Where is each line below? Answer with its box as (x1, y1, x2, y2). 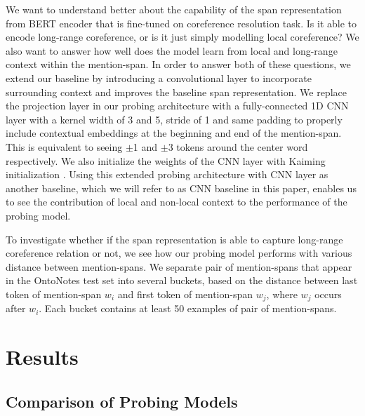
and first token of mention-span (117, 286, 253, 301)
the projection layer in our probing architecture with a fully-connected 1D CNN (6, 98, 349, 113)
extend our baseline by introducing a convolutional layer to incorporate (6, 70, 312, 85)
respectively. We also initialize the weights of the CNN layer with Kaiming (6, 153, 326, 168)
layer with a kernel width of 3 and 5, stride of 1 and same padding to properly (6, 112, 343, 126)
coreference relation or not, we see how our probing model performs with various (6, 246, 352, 260)
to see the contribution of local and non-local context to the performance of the (6, 194, 347, 209)
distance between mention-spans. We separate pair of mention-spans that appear (6, 259, 352, 274)
